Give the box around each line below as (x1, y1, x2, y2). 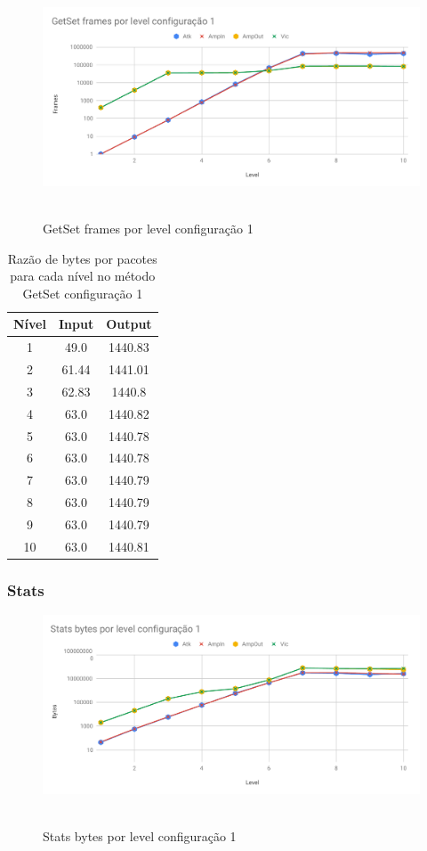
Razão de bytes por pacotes (7, 249, 157, 267)
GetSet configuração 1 (22, 283, 143, 302)
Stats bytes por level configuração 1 (43, 827, 237, 846)
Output (106, 315, 152, 333)
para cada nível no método (10, 266, 156, 285)
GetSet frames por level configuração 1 (43, 219, 254, 237)
